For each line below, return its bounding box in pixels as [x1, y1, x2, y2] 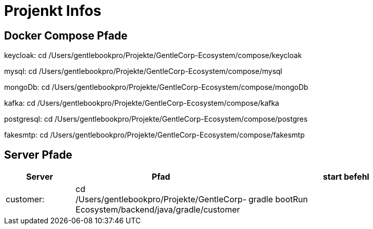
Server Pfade [4, 148, 72, 161]
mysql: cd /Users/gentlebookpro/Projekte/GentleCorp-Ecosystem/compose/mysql [4, 67, 282, 76]
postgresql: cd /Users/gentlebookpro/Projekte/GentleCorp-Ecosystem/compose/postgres [4, 115, 308, 124]
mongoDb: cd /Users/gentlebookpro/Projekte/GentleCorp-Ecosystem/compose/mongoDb [4, 83, 308, 92]
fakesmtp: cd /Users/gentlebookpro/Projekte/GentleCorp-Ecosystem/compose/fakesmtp [4, 130, 305, 140]
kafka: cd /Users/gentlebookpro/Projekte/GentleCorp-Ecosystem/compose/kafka [4, 99, 279, 108]
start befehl [323, 171, 369, 182]
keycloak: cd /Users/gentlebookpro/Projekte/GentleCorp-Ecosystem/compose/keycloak [4, 51, 302, 60]
